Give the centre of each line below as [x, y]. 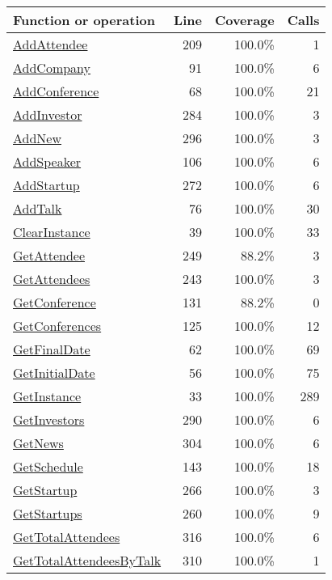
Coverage [244, 20]
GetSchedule [48, 466]
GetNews [38, 443]
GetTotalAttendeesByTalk [87, 560]
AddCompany [52, 68]
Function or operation [84, 20]
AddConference [56, 91]
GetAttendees [52, 279]
